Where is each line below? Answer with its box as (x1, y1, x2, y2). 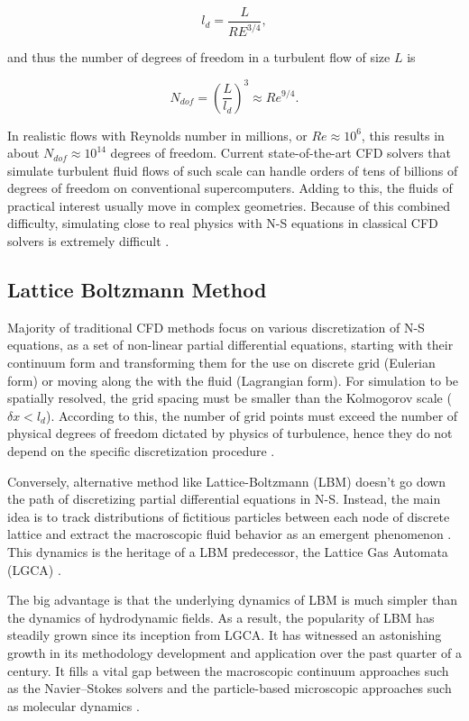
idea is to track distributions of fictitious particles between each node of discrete (7, 507, 450, 525)
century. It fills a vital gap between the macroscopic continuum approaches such (7, 661, 449, 680)
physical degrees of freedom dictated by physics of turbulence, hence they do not (7, 424, 453, 443)
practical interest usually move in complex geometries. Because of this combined (7, 196, 451, 214)
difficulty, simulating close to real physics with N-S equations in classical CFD (7, 214, 438, 233)
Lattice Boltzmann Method (7, 276, 267, 304)
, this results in (361, 125, 445, 144)
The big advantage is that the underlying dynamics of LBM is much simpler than (7, 590, 457, 609)
